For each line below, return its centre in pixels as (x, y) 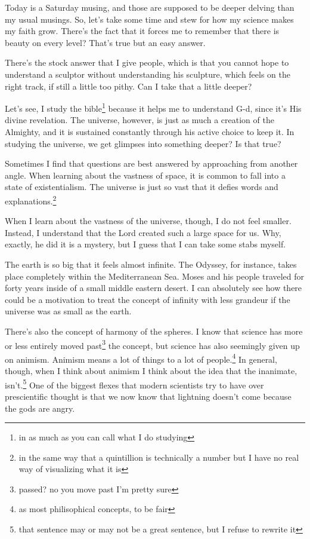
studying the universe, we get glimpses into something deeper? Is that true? (143, 143)
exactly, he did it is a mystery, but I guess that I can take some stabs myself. (145, 244)
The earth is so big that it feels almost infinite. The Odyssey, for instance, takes (151, 264)
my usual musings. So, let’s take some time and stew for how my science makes (149, 19)
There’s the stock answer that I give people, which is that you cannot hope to (147, 62)
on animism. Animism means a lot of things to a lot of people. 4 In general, (141, 358)
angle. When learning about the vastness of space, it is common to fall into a (145, 175)
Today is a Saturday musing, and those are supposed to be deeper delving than (150, 7)
